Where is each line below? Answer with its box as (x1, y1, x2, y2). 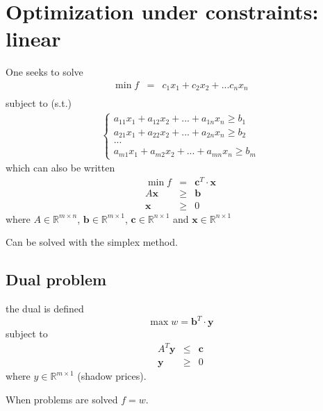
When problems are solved (6, 392, 118, 407)
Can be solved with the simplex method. (6, 235, 178, 249)
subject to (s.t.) (6, 96, 72, 110)
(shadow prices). (77, 369, 147, 383)
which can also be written (6, 160, 115, 175)
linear (6, 24, 61, 53)
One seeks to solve (6, 65, 83, 79)
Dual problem (6, 269, 107, 290)
